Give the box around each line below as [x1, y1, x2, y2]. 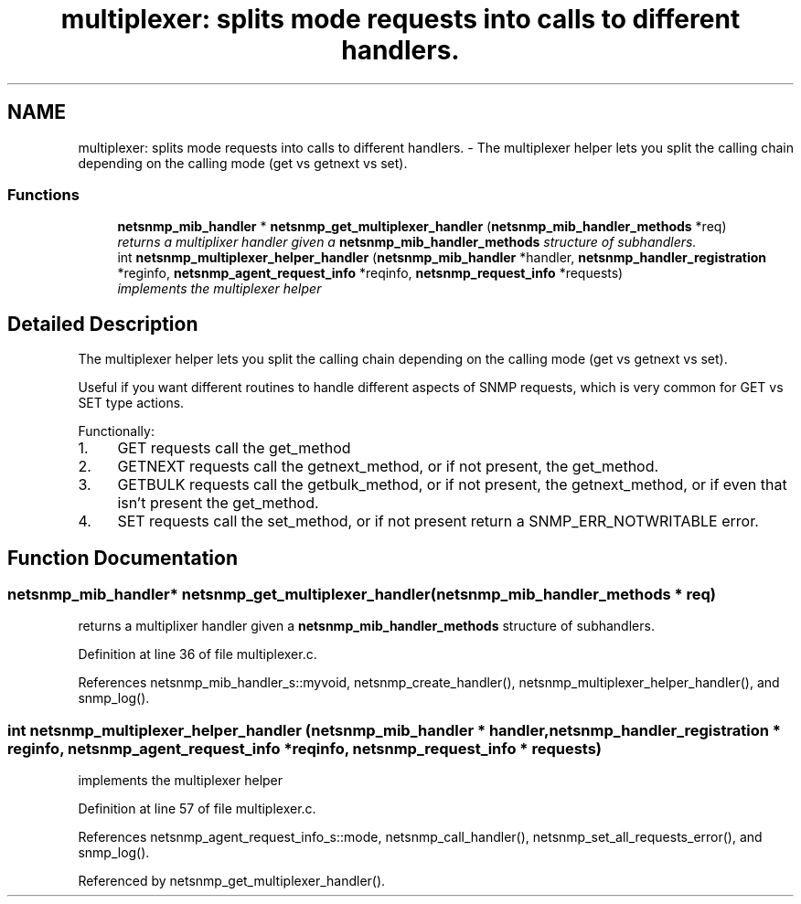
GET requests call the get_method [117, 439, 351, 458]
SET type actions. [78, 395, 185, 411]
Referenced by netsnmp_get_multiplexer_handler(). [78, 873, 386, 889]
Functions [7, 185, 80, 204]
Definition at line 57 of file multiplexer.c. [78, 801, 316, 817]
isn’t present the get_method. [117, 494, 319, 513]
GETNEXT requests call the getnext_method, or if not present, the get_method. [117, 457, 659, 476]
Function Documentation [7, 546, 238, 569]
